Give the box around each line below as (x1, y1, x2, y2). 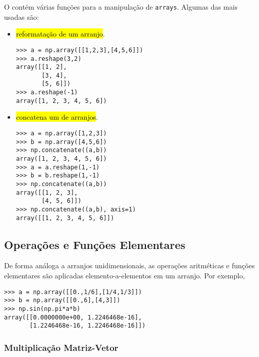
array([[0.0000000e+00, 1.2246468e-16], (4, 313, 142, 321)
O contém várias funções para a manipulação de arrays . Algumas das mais (4, 2, 238, 12)
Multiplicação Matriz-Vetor (4, 341, 119, 353)
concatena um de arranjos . (16, 112, 98, 122)
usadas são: (4, 11, 39, 22)
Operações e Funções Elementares (4, 236, 186, 252)
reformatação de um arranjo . (16, 28, 105, 39)
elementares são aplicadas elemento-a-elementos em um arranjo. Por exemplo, (4, 270, 245, 281)
